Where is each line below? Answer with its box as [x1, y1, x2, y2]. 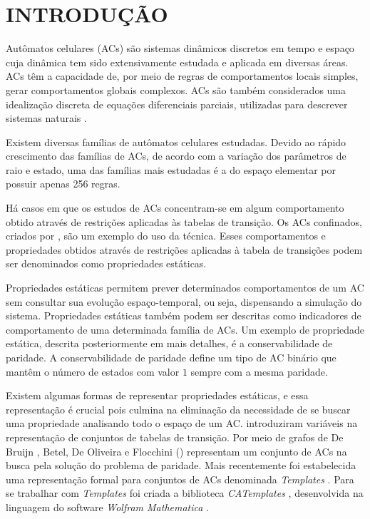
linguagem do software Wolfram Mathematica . [6, 499, 210, 514]
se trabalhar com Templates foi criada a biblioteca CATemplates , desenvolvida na [6, 485, 364, 500]
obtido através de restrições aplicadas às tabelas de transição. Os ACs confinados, [6, 214, 362, 229]
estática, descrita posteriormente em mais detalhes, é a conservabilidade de [6, 336, 333, 351]
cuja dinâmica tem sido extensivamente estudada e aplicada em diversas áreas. [6, 54, 349, 69]
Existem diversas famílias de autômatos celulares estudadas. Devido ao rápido [6, 134, 346, 149]
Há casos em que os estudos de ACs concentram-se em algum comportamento [6, 200, 344, 215]
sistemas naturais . [6, 111, 87, 125]
